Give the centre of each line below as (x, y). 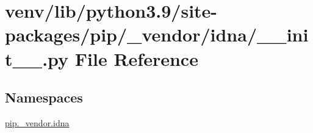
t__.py (37, 58)
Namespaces (44, 97)
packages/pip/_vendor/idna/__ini (157, 34)
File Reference (136, 58)
